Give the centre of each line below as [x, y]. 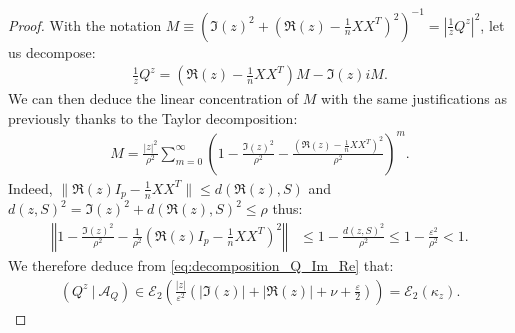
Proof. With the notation [85, 24]
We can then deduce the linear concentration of [153, 98]
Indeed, [30, 187]
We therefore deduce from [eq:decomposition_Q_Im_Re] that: [201, 264]
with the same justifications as [414, 98]
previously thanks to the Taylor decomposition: [153, 117]
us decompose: [52, 51]
